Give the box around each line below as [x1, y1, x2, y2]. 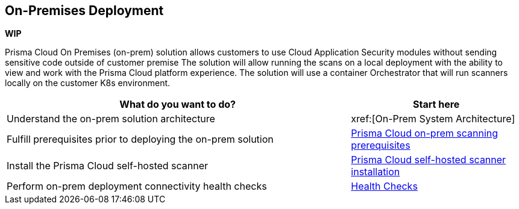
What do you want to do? [119, 98, 236, 111]
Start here [413, 98, 460, 111]
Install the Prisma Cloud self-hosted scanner [7, 160, 209, 172]
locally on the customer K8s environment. [5, 78, 171, 89]
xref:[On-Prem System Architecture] [351, 113, 515, 125]
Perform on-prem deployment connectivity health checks [7, 180, 267, 193]
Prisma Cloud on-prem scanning [351, 127, 499, 140]
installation [351, 166, 400, 178]
